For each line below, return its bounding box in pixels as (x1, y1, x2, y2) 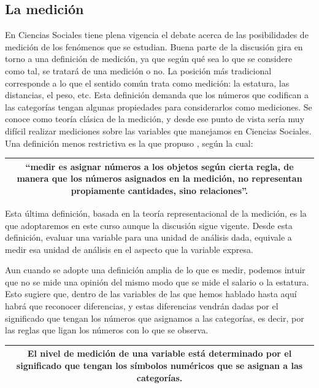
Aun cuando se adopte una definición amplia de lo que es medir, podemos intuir (5, 263, 306, 276)
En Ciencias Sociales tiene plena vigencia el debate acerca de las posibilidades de (5, 28, 309, 41)
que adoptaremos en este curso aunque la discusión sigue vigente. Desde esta (5, 219, 293, 231)
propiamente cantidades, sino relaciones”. (71, 184, 248, 196)
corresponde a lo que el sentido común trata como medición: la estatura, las (5, 76, 290, 89)
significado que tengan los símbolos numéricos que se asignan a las (16, 359, 303, 371)
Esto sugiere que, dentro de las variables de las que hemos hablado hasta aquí (5, 287, 297, 300)
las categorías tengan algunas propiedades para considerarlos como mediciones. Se (5, 100, 312, 113)
